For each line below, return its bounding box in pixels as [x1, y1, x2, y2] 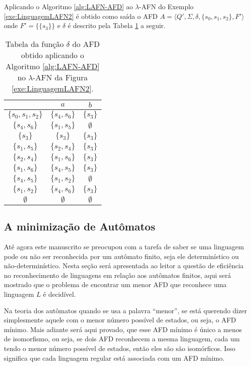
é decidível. [43, 289, 76, 299]
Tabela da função [5, 38, 64, 49]
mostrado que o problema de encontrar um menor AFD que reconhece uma [4, 279, 227, 290]
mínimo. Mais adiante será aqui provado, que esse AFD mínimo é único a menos [4, 324, 242, 334]
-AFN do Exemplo [139, 1, 194, 11]
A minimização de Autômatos [4, 219, 155, 234]
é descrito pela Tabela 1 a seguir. [68, 20, 166, 30]
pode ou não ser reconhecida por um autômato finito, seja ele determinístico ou [4, 251, 239, 261]
